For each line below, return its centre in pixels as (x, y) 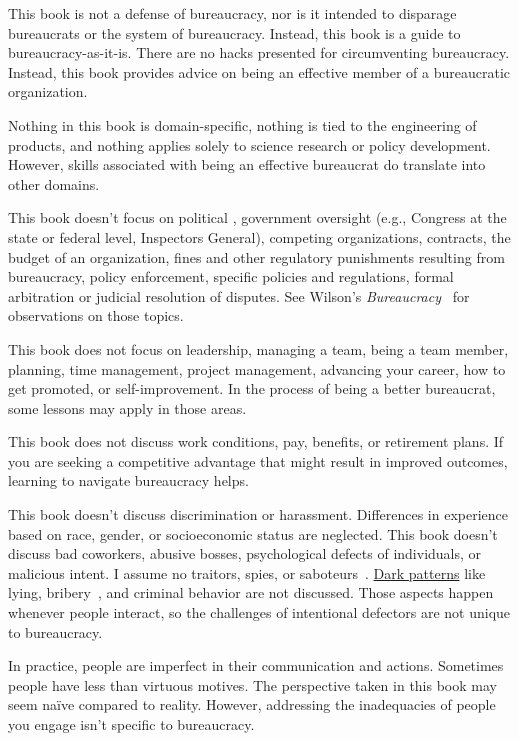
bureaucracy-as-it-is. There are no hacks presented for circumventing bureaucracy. (259, 52)
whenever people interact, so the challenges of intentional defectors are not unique (259, 612)
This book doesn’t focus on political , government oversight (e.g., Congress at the (257, 217)
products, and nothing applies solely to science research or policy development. (249, 144)
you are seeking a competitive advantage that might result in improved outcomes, (258, 460)
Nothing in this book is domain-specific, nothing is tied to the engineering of (242, 124)
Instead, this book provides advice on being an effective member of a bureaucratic (259, 71)
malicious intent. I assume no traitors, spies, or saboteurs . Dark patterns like (247, 572)
